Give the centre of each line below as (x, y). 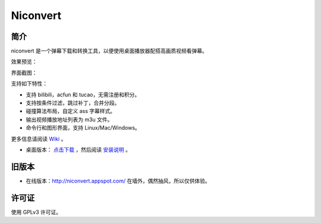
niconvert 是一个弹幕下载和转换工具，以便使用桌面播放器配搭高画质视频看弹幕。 (109, 51)
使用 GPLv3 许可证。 (36, 212)
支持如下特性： (29, 84)
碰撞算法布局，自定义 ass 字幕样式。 (71, 111)
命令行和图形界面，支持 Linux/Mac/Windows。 (83, 128)
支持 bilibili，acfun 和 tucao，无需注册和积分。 (83, 95)
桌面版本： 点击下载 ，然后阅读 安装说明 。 (78, 149)
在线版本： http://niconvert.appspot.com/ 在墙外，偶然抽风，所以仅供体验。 (118, 181)
